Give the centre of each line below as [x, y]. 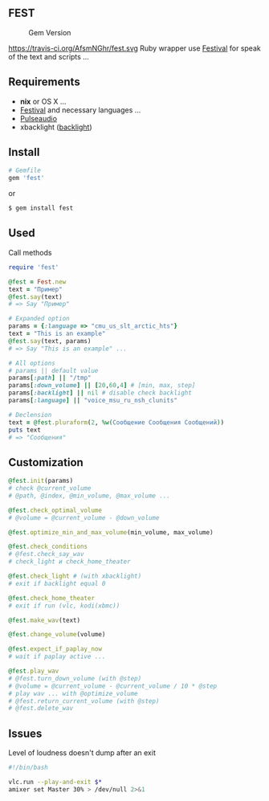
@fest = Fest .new [37, 282]
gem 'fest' [26, 178]
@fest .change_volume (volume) [57, 635]
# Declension [30, 415]
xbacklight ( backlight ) [56, 127]
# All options [32, 363]
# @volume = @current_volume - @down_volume [84, 517]
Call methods [30, 252]
